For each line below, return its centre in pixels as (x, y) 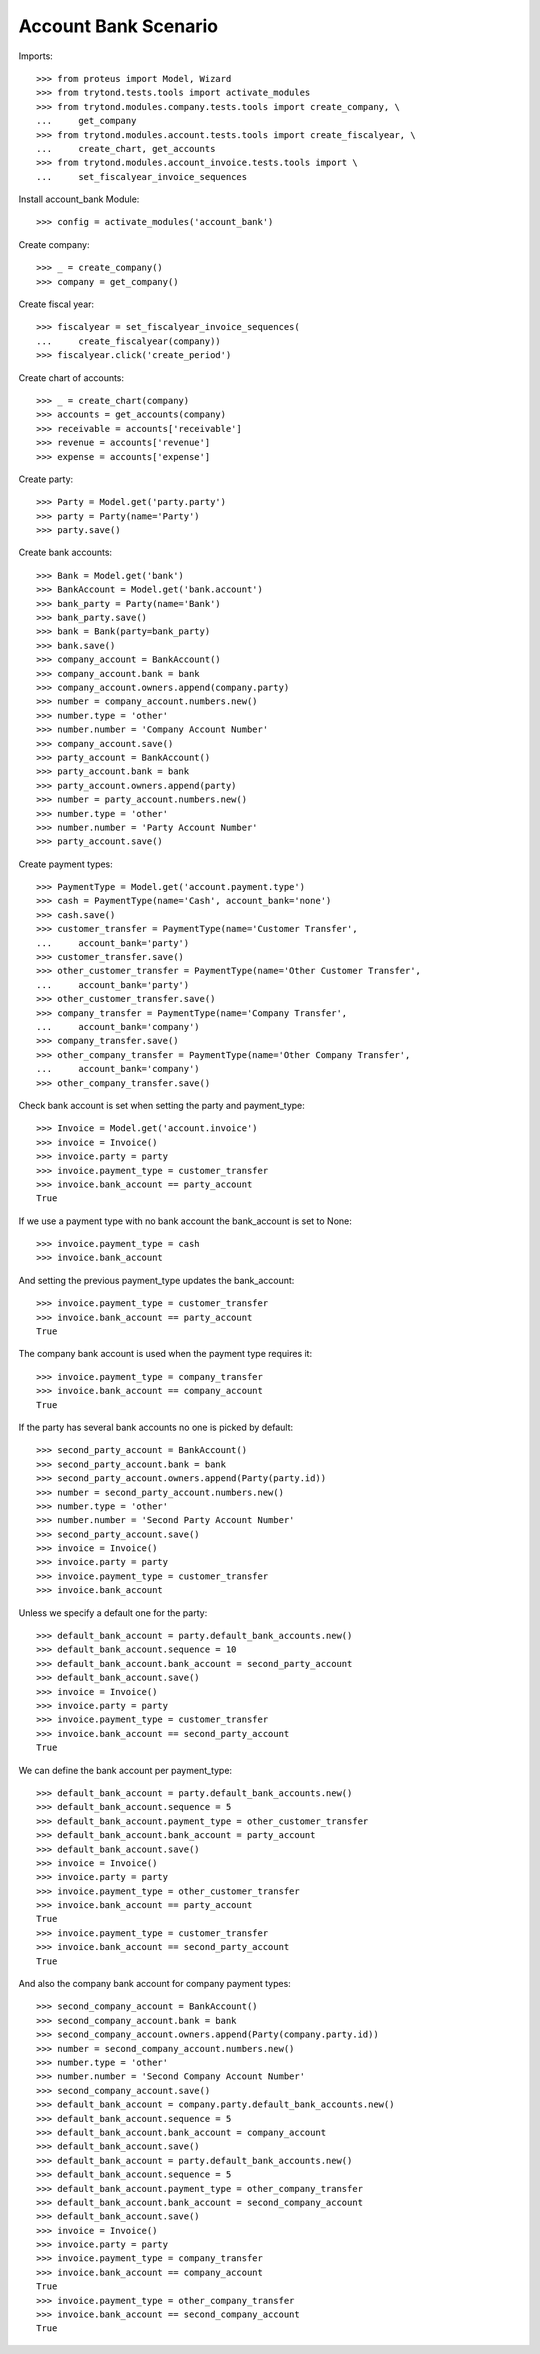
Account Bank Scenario (118, 26)
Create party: (46, 479)
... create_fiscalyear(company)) (129, 341)
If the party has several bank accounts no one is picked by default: (156, 1427)
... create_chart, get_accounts (126, 148)
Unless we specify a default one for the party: (113, 1612)
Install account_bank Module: (79, 199)
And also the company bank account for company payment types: (155, 1984)
